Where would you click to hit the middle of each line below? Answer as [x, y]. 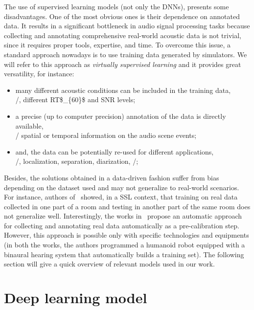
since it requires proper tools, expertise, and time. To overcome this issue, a [117, 45]
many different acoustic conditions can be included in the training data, [123, 90]
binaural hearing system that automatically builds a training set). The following [124, 254]
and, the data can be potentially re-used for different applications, [115, 151]
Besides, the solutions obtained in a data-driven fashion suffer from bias [112, 177]
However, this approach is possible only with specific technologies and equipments [127, 235]
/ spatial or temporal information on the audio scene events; [106, 135]
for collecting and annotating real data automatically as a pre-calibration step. [122, 225]
